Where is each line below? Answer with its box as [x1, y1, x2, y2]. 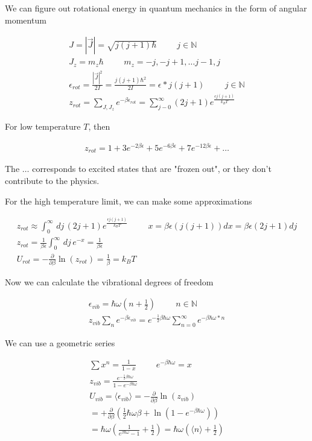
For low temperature [5, 120, 81, 133]
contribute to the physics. [5, 174, 100, 187]
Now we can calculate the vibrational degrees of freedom [5, 275, 214, 288]
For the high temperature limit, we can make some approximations [5, 194, 252, 207]
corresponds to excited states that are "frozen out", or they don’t [32, 162, 272, 175]
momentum [5, 13, 46, 26]
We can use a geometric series [5, 337, 115, 349]
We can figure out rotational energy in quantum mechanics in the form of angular [5, 2, 307, 14]
